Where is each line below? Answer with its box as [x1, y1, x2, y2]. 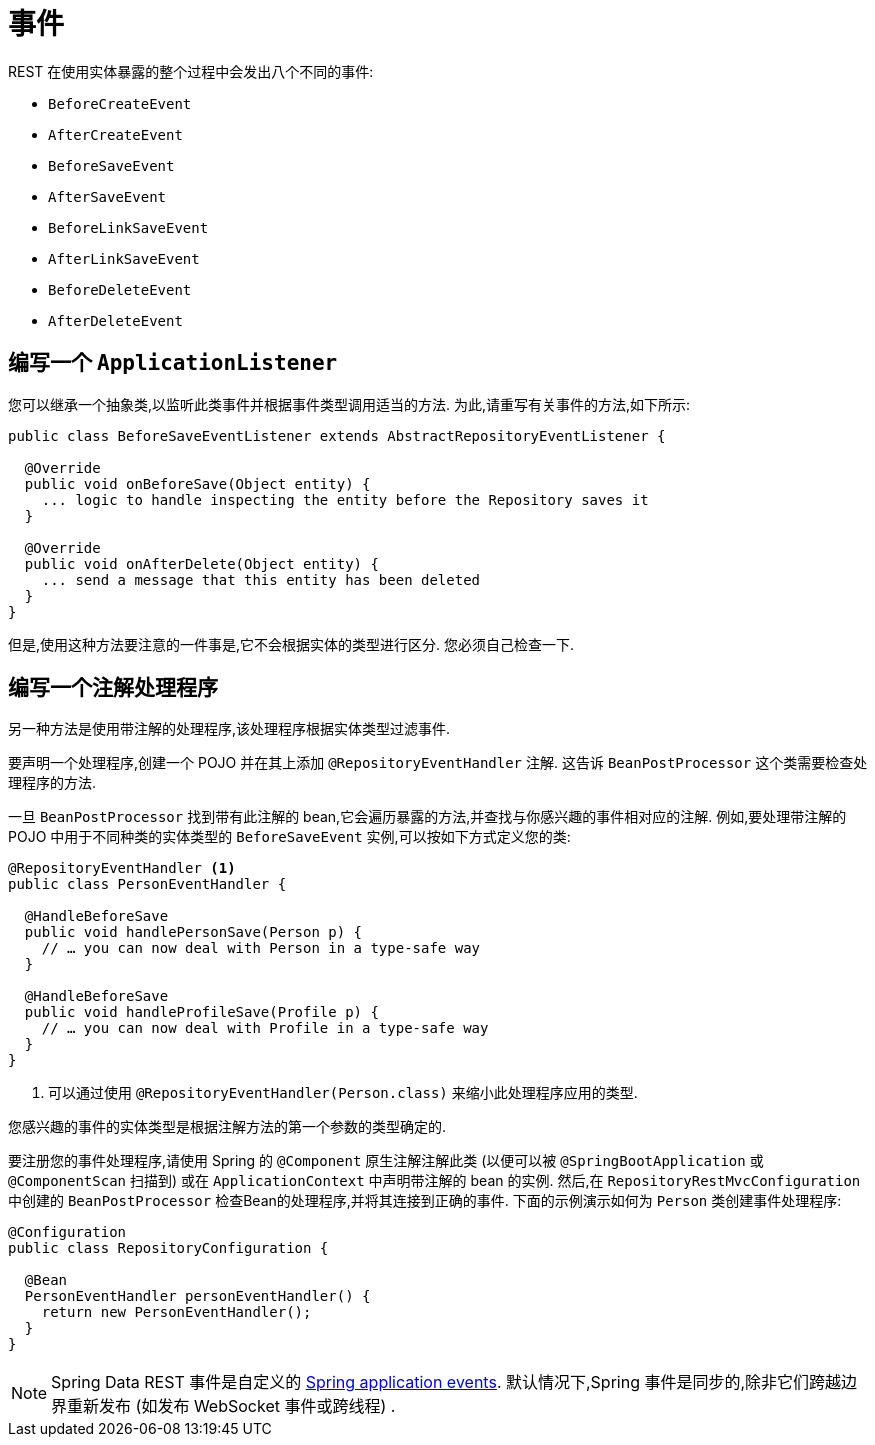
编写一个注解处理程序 [8, 675, 218, 701]
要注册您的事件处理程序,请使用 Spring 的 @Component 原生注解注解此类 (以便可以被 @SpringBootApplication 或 [8, 1152, 764, 1170]
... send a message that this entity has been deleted [41, 571, 481, 588]
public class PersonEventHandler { [8, 876, 287, 893]
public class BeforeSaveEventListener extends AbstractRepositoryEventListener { [8, 427, 666, 444]
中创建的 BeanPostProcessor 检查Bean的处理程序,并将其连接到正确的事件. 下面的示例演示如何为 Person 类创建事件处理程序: [8, 1192, 842, 1210]
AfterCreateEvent [48, 126, 183, 143]
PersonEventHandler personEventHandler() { [24, 1288, 371, 1305]
